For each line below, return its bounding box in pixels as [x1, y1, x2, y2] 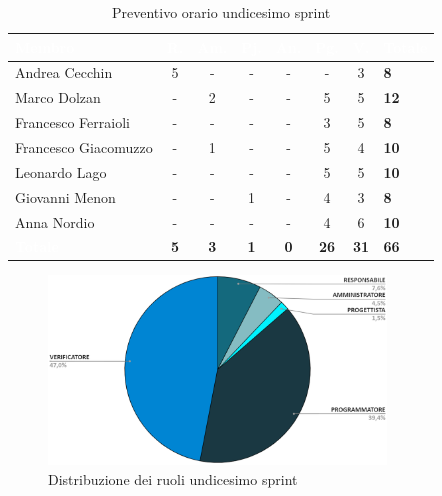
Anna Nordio [15, 211, 95, 232]
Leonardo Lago [15, 161, 107, 182]
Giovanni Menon [15, 186, 116, 207]
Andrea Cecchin [15, 62, 113, 83]
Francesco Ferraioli [15, 112, 130, 133]
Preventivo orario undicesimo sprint [111, 2, 331, 22]
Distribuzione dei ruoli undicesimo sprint [48, 468, 298, 489]
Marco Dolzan [15, 87, 101, 108]
